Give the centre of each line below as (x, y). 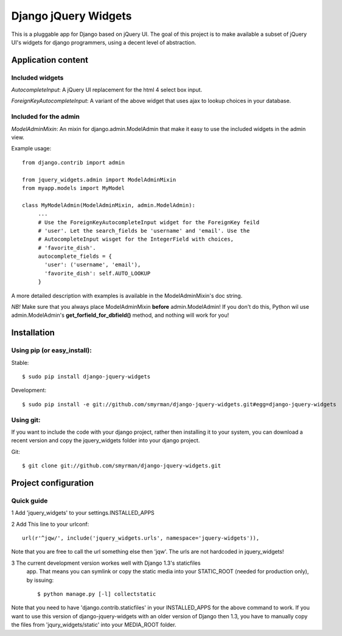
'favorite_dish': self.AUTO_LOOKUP (98, 273)
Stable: (20, 362)
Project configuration (53, 483)
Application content (50, 60)
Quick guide (30, 501)
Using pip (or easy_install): (51, 350)
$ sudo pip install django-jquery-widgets (86, 376)
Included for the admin (46, 117)
